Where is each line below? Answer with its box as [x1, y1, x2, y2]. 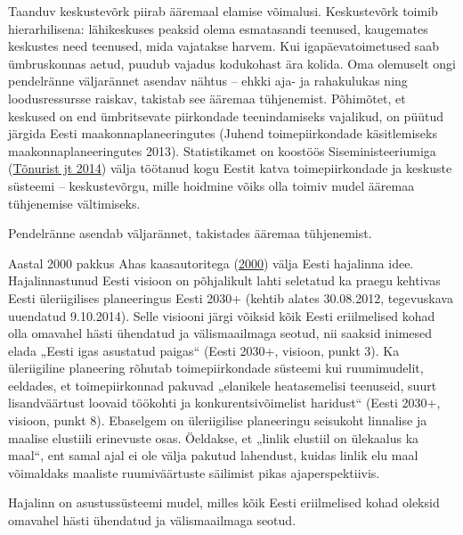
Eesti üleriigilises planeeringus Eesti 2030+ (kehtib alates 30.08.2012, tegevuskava [8, 288, 453, 307]
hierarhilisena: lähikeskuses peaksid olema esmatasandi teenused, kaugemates [8, 19, 428, 37]
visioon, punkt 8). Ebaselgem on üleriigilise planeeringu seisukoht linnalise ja [8, 411, 427, 430]
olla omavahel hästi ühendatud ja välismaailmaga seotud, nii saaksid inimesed [8, 324, 433, 342]
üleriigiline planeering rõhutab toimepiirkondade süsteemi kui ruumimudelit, [8, 358, 424, 377]
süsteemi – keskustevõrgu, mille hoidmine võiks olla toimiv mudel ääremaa [8, 176, 415, 194]
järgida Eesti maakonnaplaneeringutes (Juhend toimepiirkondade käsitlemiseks [8, 124, 437, 143]
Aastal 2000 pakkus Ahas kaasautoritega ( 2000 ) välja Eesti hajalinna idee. [8, 253, 414, 272]
